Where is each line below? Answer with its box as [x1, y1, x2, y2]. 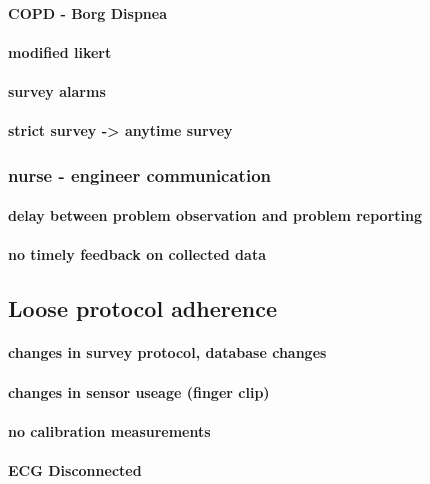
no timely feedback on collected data [8, 244, 266, 265]
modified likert [8, 41, 112, 62]
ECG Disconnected [8, 459, 142, 480]
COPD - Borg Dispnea [8, 2, 167, 23]
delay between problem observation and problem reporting [8, 205, 423, 226]
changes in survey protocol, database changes [8, 342, 327, 363]
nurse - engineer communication [8, 162, 272, 187]
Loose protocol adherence [8, 293, 278, 324]
